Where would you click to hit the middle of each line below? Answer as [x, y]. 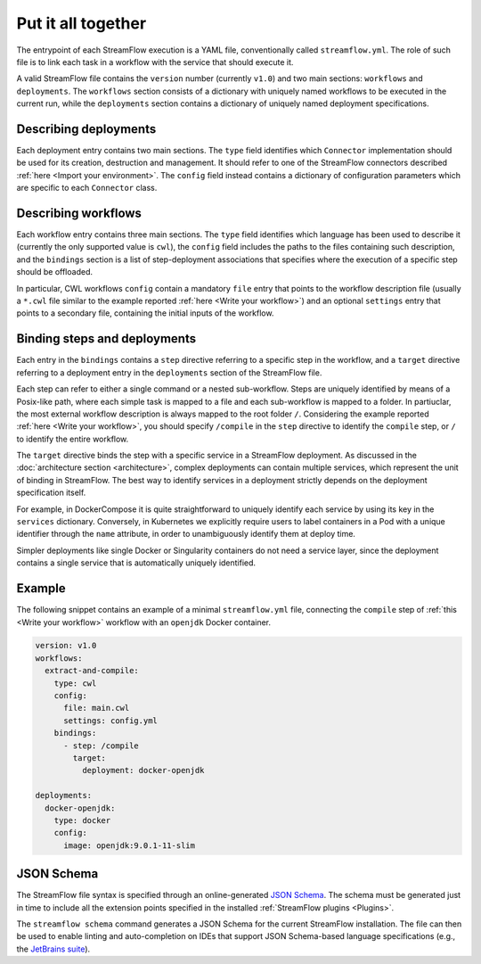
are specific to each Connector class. [87, 188]
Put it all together [82, 23]
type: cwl [75, 683]
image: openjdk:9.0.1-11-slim [130, 845]
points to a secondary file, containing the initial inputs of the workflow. [145, 313]
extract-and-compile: [92, 671]
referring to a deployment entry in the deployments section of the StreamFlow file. [169, 372]
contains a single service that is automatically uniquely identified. [136, 563]
